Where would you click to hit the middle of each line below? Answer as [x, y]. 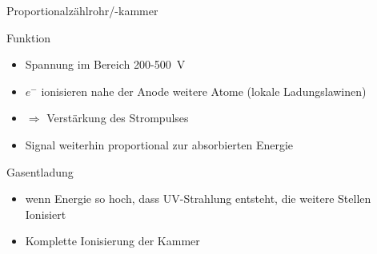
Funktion [29, 37]
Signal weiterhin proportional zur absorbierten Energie [159, 144]
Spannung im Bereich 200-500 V [105, 64]
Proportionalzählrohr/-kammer [82, 10]
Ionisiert [46, 214]
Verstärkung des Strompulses [118, 118]
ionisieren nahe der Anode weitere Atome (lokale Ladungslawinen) [204, 91]
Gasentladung [40, 171]
